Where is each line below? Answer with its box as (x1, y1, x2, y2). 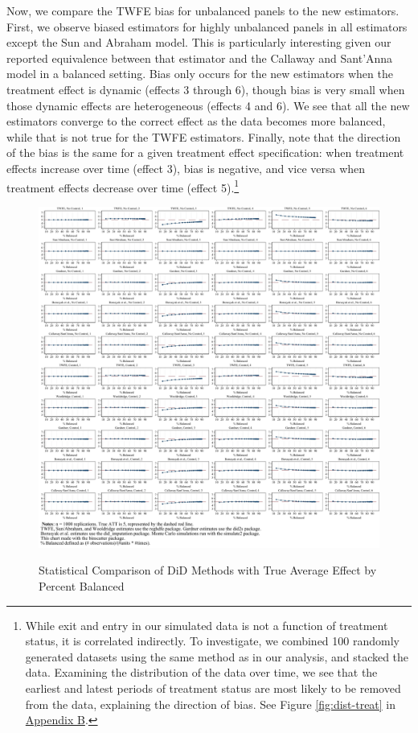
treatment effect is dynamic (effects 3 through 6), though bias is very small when (6, 80, 405, 97)
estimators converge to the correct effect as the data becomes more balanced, (6, 113, 386, 130)
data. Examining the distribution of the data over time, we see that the (25, 664, 378, 681)
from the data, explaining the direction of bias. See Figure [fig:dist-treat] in (25, 695, 396, 712)
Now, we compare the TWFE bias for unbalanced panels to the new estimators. (6, 2, 400, 19)
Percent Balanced (39, 577, 125, 594)
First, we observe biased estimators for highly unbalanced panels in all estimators (6, 18, 408, 35)
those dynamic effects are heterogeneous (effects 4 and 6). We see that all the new (6, 97, 410, 113)
